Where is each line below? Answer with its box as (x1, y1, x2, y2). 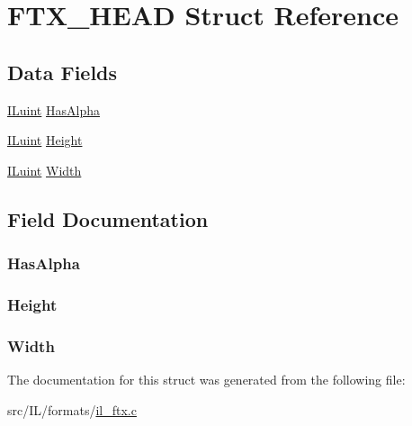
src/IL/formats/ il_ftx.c (7, 400, 137, 419)
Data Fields (7, 58, 118, 86)
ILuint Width (7, 160, 82, 179)
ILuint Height (7, 131, 83, 150)
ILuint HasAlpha (7, 100, 100, 119)
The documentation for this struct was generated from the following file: (7, 370, 406, 389)
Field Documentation (7, 204, 209, 232)
